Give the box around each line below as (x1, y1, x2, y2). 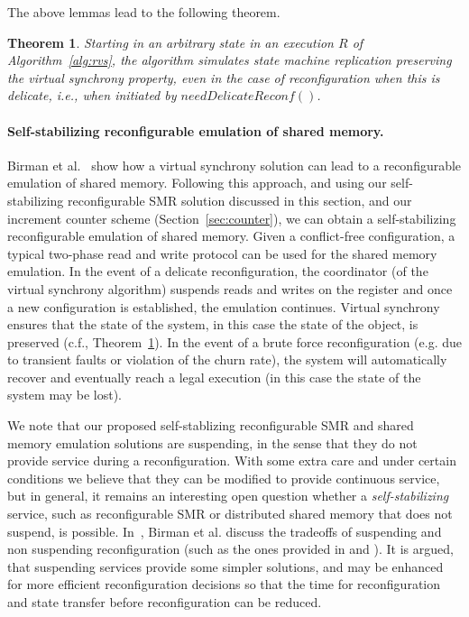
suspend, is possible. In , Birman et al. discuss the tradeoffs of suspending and (7, 521, 442, 540)
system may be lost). (7, 385, 122, 404)
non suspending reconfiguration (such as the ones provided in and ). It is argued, (7, 539, 454, 558)
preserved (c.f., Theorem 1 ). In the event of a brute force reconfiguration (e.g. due (7, 332, 462, 351)
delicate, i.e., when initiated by (7, 86, 177, 105)
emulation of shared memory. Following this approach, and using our (7, 173, 387, 192)
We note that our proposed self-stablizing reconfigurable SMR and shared (7, 416, 414, 435)
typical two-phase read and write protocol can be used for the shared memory (7, 244, 437, 262)
